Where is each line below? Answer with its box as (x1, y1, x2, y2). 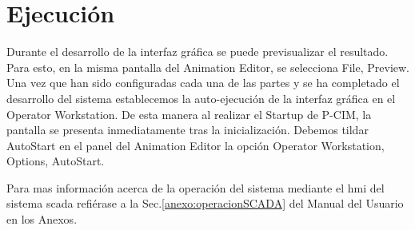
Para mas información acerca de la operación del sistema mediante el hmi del (6, 179, 385, 196)
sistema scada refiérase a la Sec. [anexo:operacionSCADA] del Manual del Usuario (6, 195, 404, 212)
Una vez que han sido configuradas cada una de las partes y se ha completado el (6, 74, 400, 91)
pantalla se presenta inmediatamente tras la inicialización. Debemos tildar (6, 121, 369, 138)
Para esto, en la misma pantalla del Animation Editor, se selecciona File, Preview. (6, 58, 410, 75)
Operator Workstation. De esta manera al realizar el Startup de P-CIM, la (6, 105, 372, 122)
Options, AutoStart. (6, 153, 105, 169)
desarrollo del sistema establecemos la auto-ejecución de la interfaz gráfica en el (6, 89, 396, 106)
